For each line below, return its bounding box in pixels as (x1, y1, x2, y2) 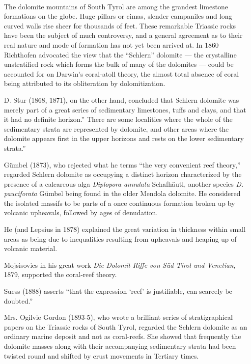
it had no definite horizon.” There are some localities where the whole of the (4, 114, 233, 124)
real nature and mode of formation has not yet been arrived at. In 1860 (4, 39, 219, 50)
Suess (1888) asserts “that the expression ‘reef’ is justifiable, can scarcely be (4, 286, 232, 296)
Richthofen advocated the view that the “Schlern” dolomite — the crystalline (4, 49, 237, 59)
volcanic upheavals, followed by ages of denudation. (4, 207, 158, 218)
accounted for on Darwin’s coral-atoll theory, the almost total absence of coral (4, 68, 239, 79)
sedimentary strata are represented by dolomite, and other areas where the (4, 123, 229, 134)
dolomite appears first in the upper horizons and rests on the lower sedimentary (4, 133, 244, 143)
